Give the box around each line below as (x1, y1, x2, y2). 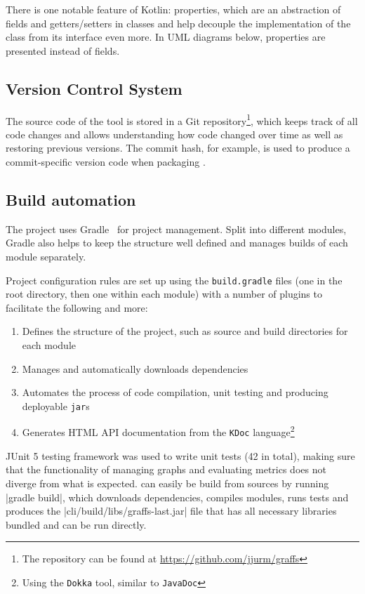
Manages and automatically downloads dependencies (22, 361, 248, 376)
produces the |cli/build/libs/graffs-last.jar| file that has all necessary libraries (6, 503, 337, 518)
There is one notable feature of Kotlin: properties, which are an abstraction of (6, 2, 341, 16)
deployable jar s (22, 398, 90, 413)
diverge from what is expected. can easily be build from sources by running (6, 475, 329, 490)
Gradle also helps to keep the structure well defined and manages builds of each (6, 235, 348, 250)
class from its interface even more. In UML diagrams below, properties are (6, 29, 326, 44)
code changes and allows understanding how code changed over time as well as (6, 126, 343, 141)
